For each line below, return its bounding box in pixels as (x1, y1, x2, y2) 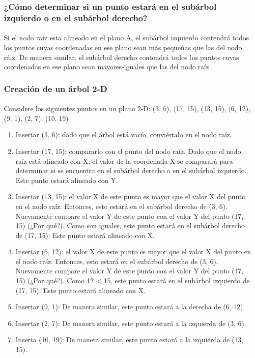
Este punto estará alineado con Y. (15, 175, 118, 185)
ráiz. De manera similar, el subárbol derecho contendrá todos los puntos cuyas (4, 52, 239, 62)
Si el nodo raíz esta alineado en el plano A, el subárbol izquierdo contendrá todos (4, 32, 249, 43)
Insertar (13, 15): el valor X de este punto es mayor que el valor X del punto (15, 191, 246, 202)
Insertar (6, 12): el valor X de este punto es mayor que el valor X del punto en (15, 246, 251, 257)
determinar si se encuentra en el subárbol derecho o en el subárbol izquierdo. (15, 165, 247, 176)
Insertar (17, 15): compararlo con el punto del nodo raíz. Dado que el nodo (15, 146, 241, 156)
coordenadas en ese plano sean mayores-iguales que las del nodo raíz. (4, 61, 211, 72)
